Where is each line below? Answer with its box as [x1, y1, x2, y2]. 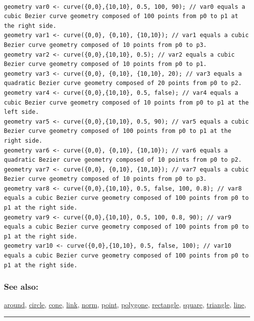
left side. [4, 108, 39, 116]
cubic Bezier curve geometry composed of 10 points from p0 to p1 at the [4, 99, 249, 106]
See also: [4, 280, 39, 293]
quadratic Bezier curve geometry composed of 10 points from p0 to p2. [4, 156, 242, 164]
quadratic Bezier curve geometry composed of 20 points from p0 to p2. [4, 80, 242, 87]
